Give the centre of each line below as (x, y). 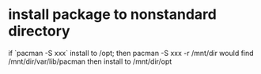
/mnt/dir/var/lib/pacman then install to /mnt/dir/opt (90, 61)
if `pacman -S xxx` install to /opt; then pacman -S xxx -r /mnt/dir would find (131, 53)
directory (39, 31)
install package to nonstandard (113, 15)
